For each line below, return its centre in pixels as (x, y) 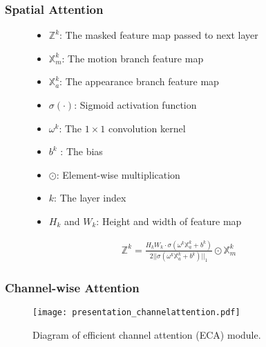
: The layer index (90, 198)
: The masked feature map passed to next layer (159, 35)
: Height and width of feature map (169, 221)
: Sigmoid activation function (135, 105)
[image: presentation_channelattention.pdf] (136, 313)
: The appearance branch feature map (139, 81)
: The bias (82, 151)
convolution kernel (147, 128)
